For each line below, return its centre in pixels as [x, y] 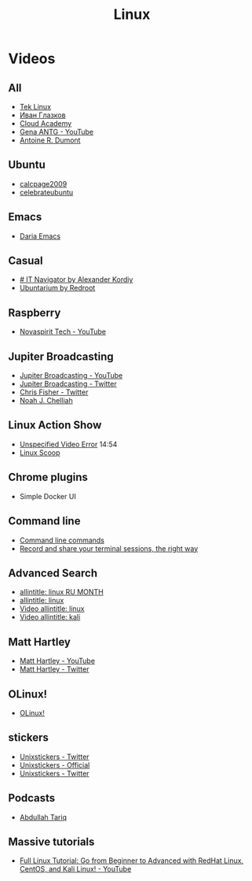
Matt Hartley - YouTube [57, 661]
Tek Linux [35, 107]
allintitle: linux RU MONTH [61, 592]
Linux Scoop [40, 452]
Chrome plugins [48, 478]
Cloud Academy [46, 123]
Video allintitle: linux [52, 609]
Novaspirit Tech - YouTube [62, 331]
